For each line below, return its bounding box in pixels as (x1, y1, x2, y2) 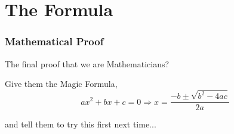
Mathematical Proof (5, 34, 104, 49)
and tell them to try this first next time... (5, 118, 156, 130)
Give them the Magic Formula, (5, 77, 118, 90)
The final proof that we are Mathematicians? (5, 57, 170, 70)
